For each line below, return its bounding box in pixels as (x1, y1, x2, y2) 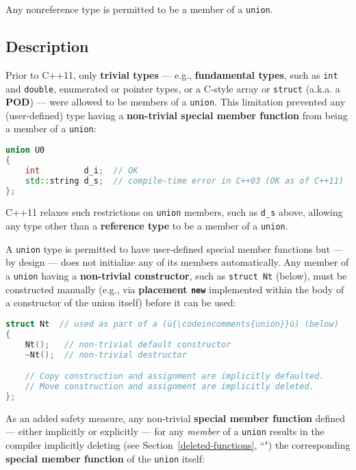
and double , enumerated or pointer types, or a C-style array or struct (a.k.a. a (5, 81, 340, 95)
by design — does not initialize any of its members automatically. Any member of (5, 255, 349, 269)
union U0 (5, 145, 45, 156)
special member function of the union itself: (5, 451, 205, 465)
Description (5, 36, 89, 57)
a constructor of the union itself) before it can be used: (5, 295, 236, 310)
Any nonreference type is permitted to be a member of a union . (5, 2, 273, 16)
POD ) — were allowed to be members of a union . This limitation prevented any (5, 95, 346, 109)
